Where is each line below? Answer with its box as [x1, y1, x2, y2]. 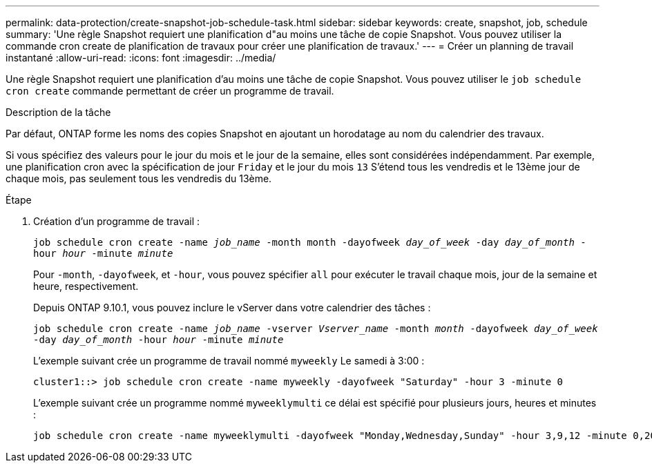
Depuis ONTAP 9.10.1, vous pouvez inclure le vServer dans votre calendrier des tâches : [33, 302, 431, 313]
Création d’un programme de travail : [33, 215, 200, 227]
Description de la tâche [6, 106, 111, 118]
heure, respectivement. [33, 280, 139, 292]
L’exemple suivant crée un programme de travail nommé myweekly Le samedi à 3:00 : [33, 355, 425, 367]
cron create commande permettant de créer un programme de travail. [6, 85, 334, 97]
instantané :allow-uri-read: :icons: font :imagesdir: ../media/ [6, 52, 276, 64]
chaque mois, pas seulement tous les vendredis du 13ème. [6, 173, 272, 184]
